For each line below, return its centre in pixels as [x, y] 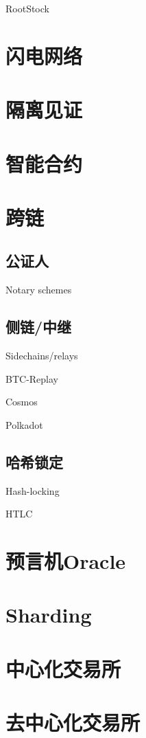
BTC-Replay [32, 378]
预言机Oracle [66, 561]
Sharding [49, 615]
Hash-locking [33, 490]
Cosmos [22, 402]
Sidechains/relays [42, 356]
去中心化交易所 [73, 723]
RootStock [27, 8]
